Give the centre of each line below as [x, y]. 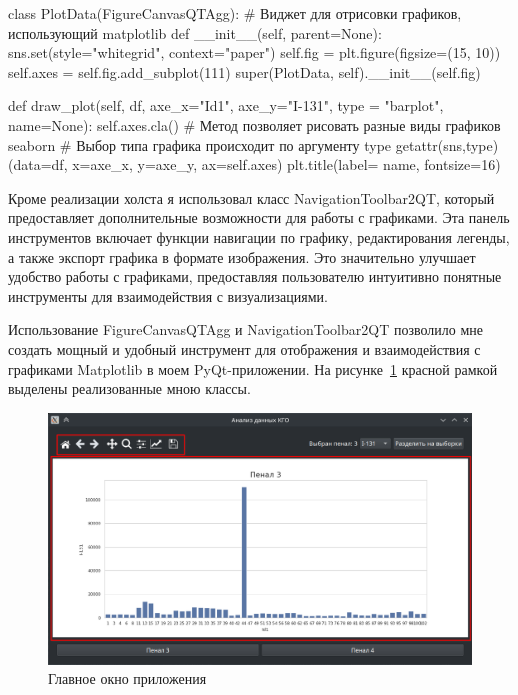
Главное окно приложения [127, 678]
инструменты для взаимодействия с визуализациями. [168, 295]
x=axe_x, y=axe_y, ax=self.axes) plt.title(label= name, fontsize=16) [286, 164]
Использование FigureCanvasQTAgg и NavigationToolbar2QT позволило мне [245, 329]
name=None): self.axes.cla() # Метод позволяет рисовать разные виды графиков [254, 124]
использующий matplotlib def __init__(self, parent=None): [195, 32]
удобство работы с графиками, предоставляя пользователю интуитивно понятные [255, 276]
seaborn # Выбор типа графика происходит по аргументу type [200, 144]
